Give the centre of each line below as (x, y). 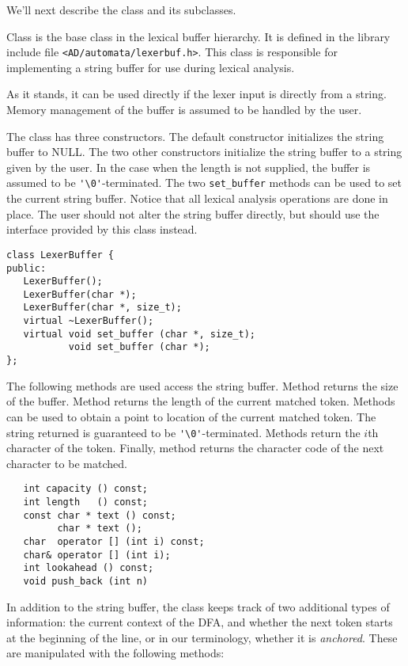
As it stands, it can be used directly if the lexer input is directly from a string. (196, 94)
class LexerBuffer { (60, 255)
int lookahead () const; (89, 568)
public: (26, 268)
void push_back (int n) (85, 581)
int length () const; (85, 502)
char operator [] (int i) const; (114, 542)
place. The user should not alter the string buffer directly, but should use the (193, 213)
